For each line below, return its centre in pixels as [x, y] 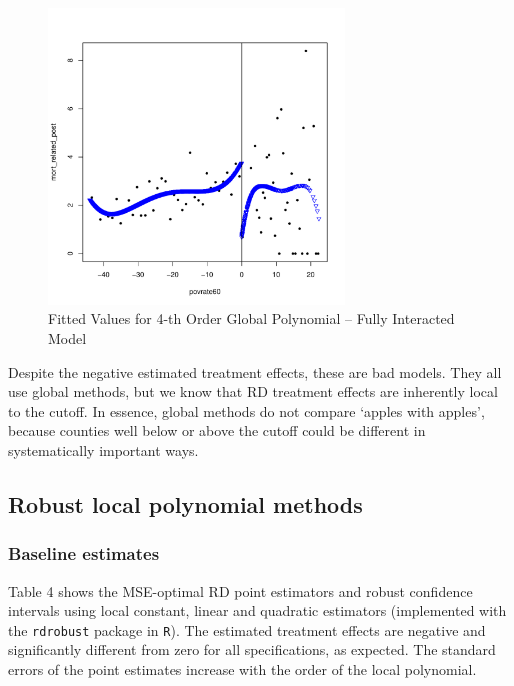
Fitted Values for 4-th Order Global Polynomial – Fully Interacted [251, 318]
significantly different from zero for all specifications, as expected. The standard [252, 649]
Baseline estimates [84, 553]
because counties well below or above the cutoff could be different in [217, 430]
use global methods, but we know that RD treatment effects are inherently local [253, 391]
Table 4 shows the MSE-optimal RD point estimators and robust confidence [240, 590]
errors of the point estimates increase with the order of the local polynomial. [242, 668]
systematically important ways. [103, 449]
